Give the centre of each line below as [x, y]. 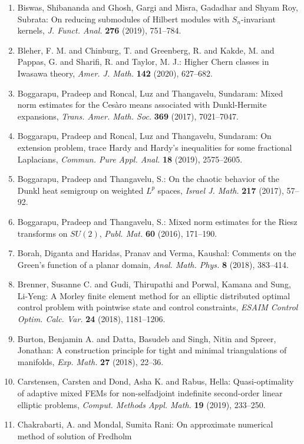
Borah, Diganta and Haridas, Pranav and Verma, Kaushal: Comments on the [157, 253]
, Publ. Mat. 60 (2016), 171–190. [158, 233]
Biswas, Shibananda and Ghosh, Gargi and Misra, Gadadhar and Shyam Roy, [158, 7]
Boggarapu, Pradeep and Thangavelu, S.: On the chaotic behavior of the [148, 179]
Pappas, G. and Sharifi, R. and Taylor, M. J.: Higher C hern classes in [143, 62]
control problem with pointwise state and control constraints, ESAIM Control [158, 307]
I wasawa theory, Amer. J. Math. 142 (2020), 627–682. [115, 73]
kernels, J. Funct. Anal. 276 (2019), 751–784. [99, 30]
